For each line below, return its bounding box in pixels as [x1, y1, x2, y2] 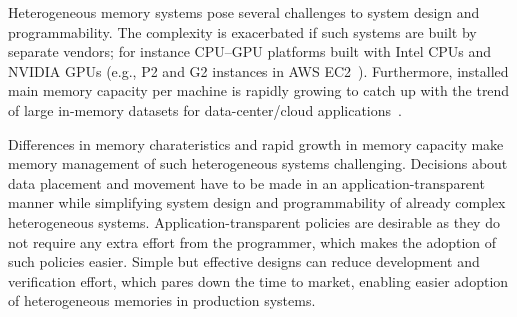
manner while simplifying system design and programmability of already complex [8, 192, 506, 213]
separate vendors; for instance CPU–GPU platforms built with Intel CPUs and [8, 41, 492, 62]
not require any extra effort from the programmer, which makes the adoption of [8, 231, 497, 252]
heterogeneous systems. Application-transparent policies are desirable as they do [8, 211, 500, 232]
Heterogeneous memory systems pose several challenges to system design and [8, 2, 480, 22]
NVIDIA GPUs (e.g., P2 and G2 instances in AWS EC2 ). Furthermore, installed [8, 60, 509, 81]
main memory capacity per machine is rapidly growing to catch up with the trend [8, 80, 510, 101]
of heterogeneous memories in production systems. [8, 290, 316, 311]
